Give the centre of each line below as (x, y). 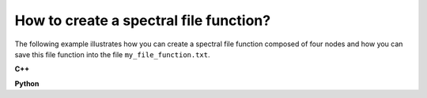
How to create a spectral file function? (143, 20)
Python (27, 83)
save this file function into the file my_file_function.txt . (112, 54)
